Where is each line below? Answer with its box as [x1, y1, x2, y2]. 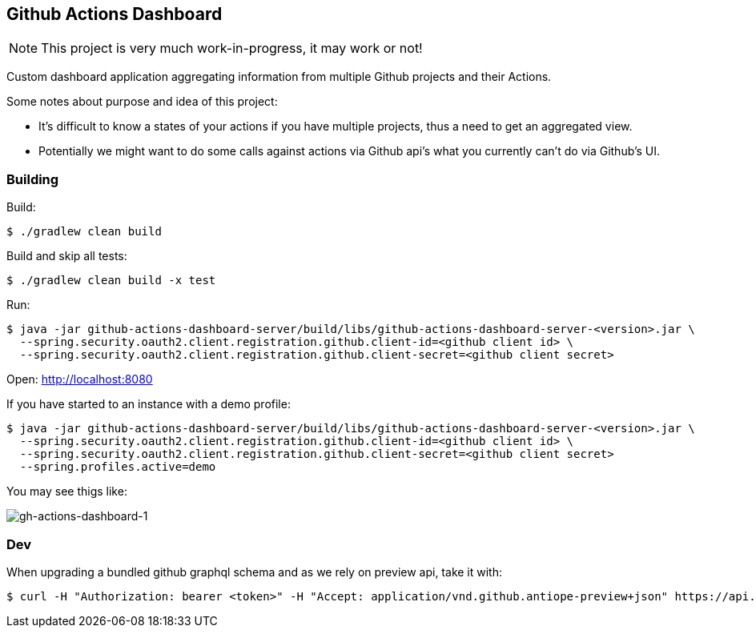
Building [6, 171, 59, 187]
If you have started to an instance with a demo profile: [6, 397, 291, 411]
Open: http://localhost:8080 [6, 372, 153, 387]
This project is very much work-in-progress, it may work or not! [41, 40, 423, 57]
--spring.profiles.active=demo [19, 460, 216, 474]
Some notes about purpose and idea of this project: [6, 94, 278, 109]
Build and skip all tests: [6, 249, 127, 263]
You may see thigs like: [6, 484, 127, 499]
